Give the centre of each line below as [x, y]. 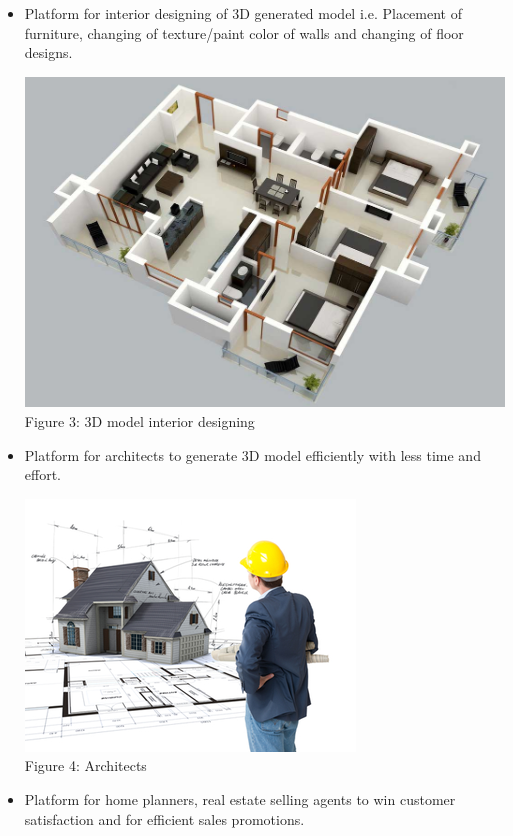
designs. [48, 52]
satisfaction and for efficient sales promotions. [164, 818]
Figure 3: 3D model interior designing [139, 420]
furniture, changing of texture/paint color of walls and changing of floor [244, 32]
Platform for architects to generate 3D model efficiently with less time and [252, 454]
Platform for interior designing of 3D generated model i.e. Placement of [243, 13]
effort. [43, 474]
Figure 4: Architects [85, 765]
